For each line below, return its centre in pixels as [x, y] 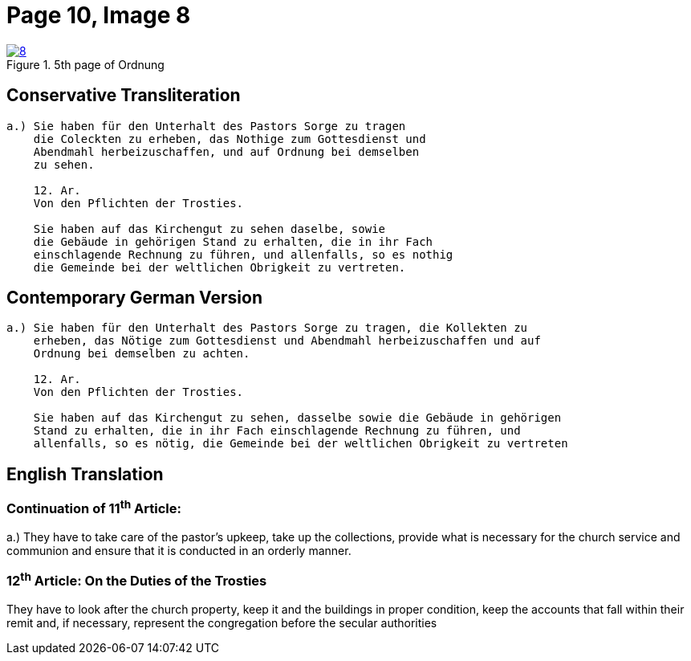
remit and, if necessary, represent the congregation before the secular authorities [222, 623]
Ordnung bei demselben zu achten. [142, 354]
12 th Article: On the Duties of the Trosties [137, 580]
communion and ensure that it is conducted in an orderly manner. [179, 551]
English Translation [85, 474]
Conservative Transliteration [124, 96]
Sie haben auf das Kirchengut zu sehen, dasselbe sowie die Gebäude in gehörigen [297, 418]
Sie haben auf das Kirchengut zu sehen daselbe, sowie [209, 228]
